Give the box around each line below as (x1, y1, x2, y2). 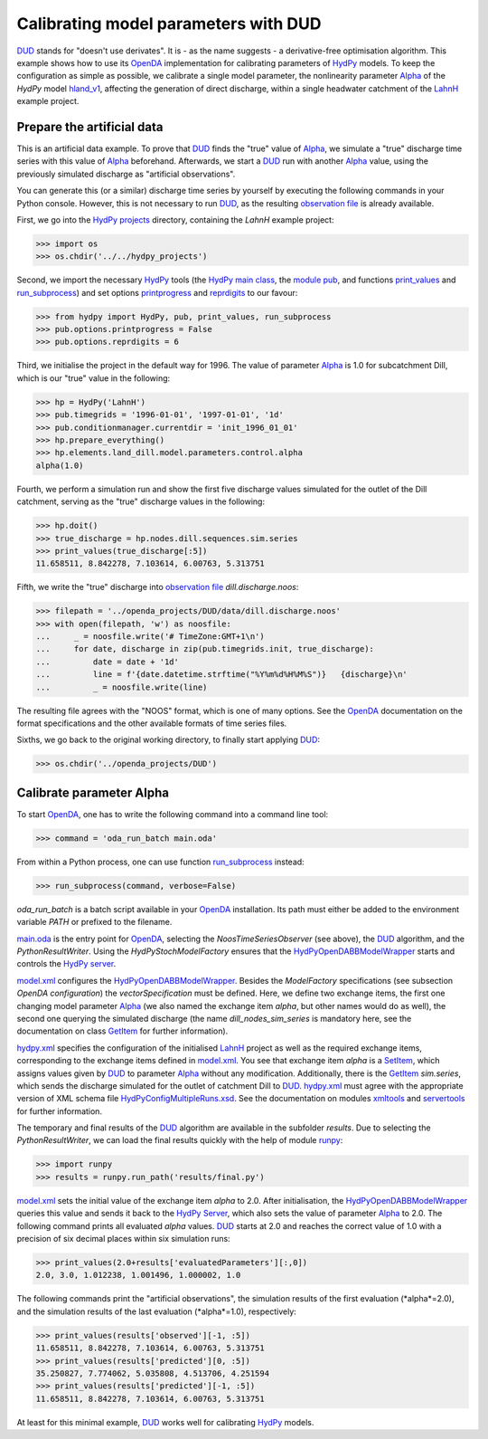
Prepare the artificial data (16, 119, 164, 135)
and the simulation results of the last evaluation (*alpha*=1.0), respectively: (16, 1306, 297, 1317)
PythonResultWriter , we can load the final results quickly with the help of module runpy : (16, 1135, 343, 1146)
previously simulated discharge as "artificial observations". (16, 168, 236, 179)
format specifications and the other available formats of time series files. (16, 718, 287, 729)
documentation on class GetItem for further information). (16, 1025, 229, 1036)
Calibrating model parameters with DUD (16, 14, 322, 33)
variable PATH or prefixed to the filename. (16, 917, 173, 928)
